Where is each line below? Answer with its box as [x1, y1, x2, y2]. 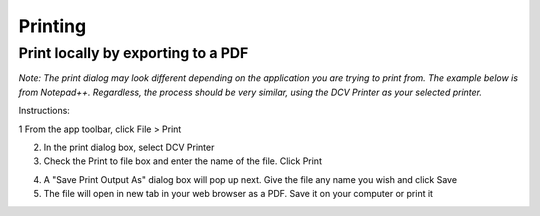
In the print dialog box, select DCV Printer [43, 141, 215, 153]
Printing [18, 15, 87, 37]
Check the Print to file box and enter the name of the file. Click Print [43, 155, 322, 167]
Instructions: [18, 105, 70, 117]
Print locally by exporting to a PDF [18, 44, 249, 62]
